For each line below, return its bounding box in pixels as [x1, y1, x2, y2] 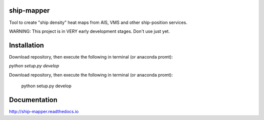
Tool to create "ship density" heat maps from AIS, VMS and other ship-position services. [9, 20, 188, 25]
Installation [9, 41, 44, 49]
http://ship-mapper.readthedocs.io [9, 108, 79, 114]
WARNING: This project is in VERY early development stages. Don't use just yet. [9, 28, 170, 34]
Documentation [9, 96, 58, 104]
